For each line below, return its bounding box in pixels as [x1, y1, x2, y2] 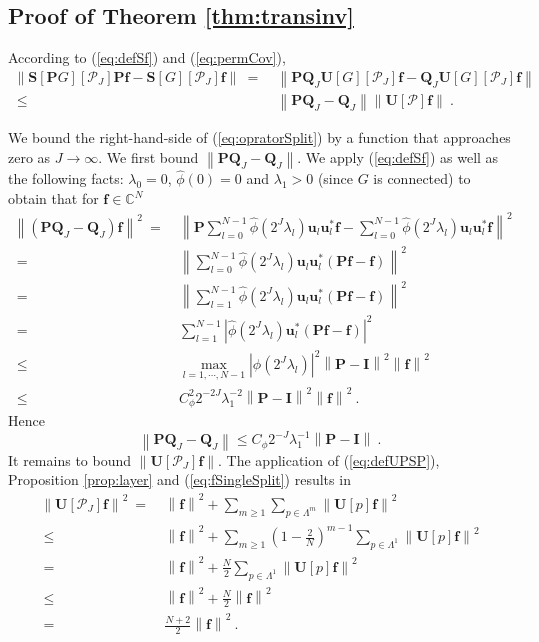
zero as [8, 146, 51, 167]
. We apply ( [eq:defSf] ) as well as [297, 146, 499, 167]
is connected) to [373, 168, 471, 189]
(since [317, 168, 353, 189]
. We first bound [98, 146, 199, 167]
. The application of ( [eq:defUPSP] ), [218, 449, 440, 470]
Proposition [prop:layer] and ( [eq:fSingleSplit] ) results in [8, 469, 351, 490]
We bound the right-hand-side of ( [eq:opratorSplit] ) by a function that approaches [8, 127, 511, 148]
